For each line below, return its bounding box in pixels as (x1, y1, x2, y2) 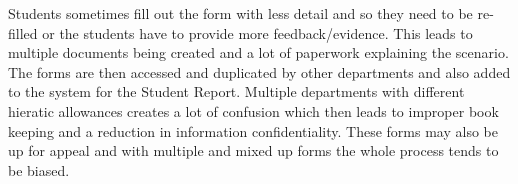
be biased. (8, 159, 70, 180)
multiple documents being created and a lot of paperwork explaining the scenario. (8, 42, 509, 63)
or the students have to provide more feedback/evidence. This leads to (42, 22, 473, 43)
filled (8, 22, 38, 43)
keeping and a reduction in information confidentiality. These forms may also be (8, 120, 498, 141)
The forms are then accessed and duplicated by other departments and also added (8, 61, 511, 82)
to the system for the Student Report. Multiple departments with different (8, 81, 465, 102)
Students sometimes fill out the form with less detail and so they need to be (8, 3, 473, 23)
